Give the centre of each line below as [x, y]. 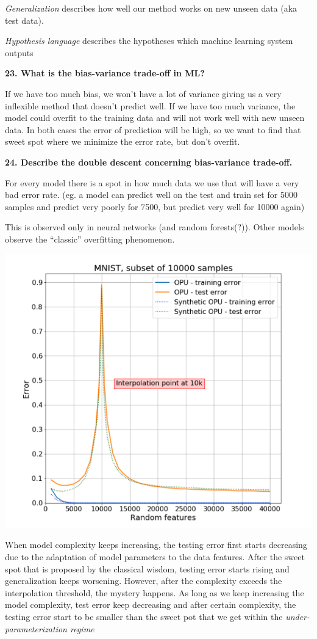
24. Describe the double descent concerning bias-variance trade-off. [149, 162]
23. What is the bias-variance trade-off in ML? [105, 73]
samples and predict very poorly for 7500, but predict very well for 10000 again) [155, 206]
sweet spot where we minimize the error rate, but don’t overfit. [123, 141]
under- [298, 616]
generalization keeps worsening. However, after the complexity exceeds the [144, 581]
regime [82, 628]
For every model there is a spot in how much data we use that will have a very [152, 182]
